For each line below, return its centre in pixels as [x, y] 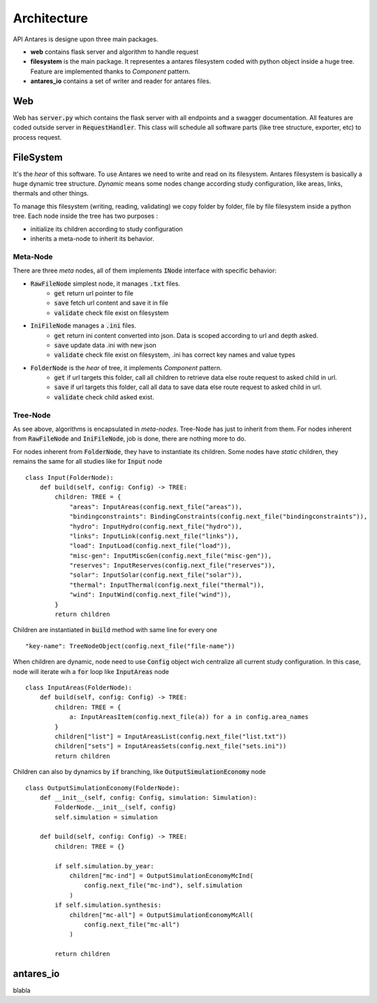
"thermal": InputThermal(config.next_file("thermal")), [167, 585]
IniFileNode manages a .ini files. [83, 325]
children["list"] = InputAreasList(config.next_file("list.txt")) [171, 736]
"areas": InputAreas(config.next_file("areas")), [156, 507]
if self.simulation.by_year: [105, 866]
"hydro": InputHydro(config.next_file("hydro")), [156, 526]
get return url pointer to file [94, 293]
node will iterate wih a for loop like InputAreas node [91, 671]
